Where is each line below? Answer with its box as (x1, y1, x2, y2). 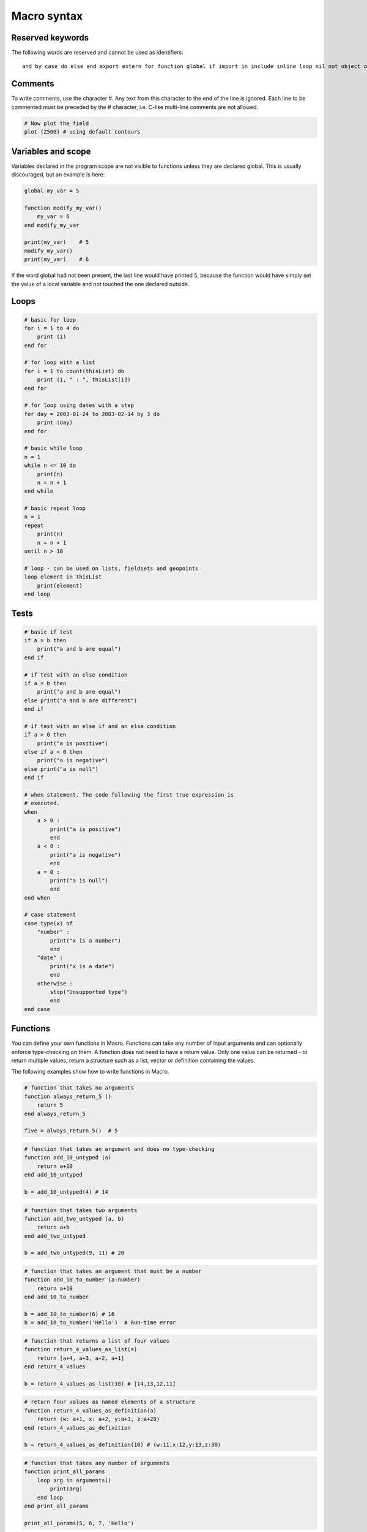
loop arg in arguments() (37, 1477, 112, 1484)
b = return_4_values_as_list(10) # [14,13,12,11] (24, 1380, 176, 1387)
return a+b (37, 1224, 70, 1231)
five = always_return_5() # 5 (24, 1128, 119, 1134)
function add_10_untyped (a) (24, 1154, 112, 1161)
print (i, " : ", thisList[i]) (37, 376, 131, 383)
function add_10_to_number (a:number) (24, 1276, 141, 1283)
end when (24, 894, 51, 901)
